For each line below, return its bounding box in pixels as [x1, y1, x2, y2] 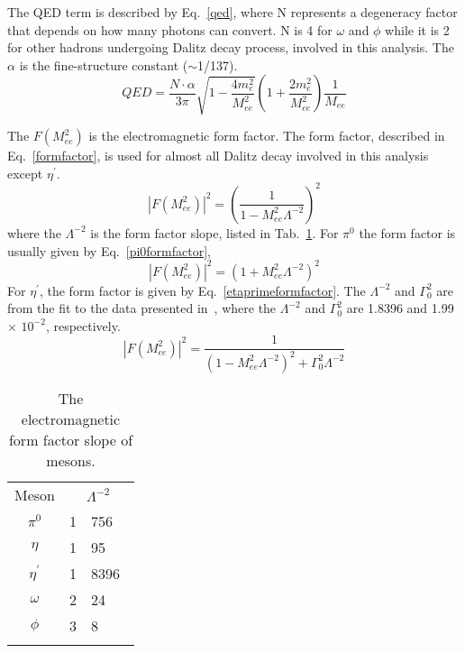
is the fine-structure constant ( [19, 55, 188, 74]
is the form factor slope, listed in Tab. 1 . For [90, 223, 339, 242]
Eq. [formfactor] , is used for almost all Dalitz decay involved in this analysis [7, 146, 429, 165]
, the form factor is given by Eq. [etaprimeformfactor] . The [39, 281, 366, 299]
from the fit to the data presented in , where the [7, 299, 277, 317]
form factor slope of [8, 428, 133, 450]
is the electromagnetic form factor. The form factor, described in [88, 126, 445, 145]
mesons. [46, 449, 96, 471]
